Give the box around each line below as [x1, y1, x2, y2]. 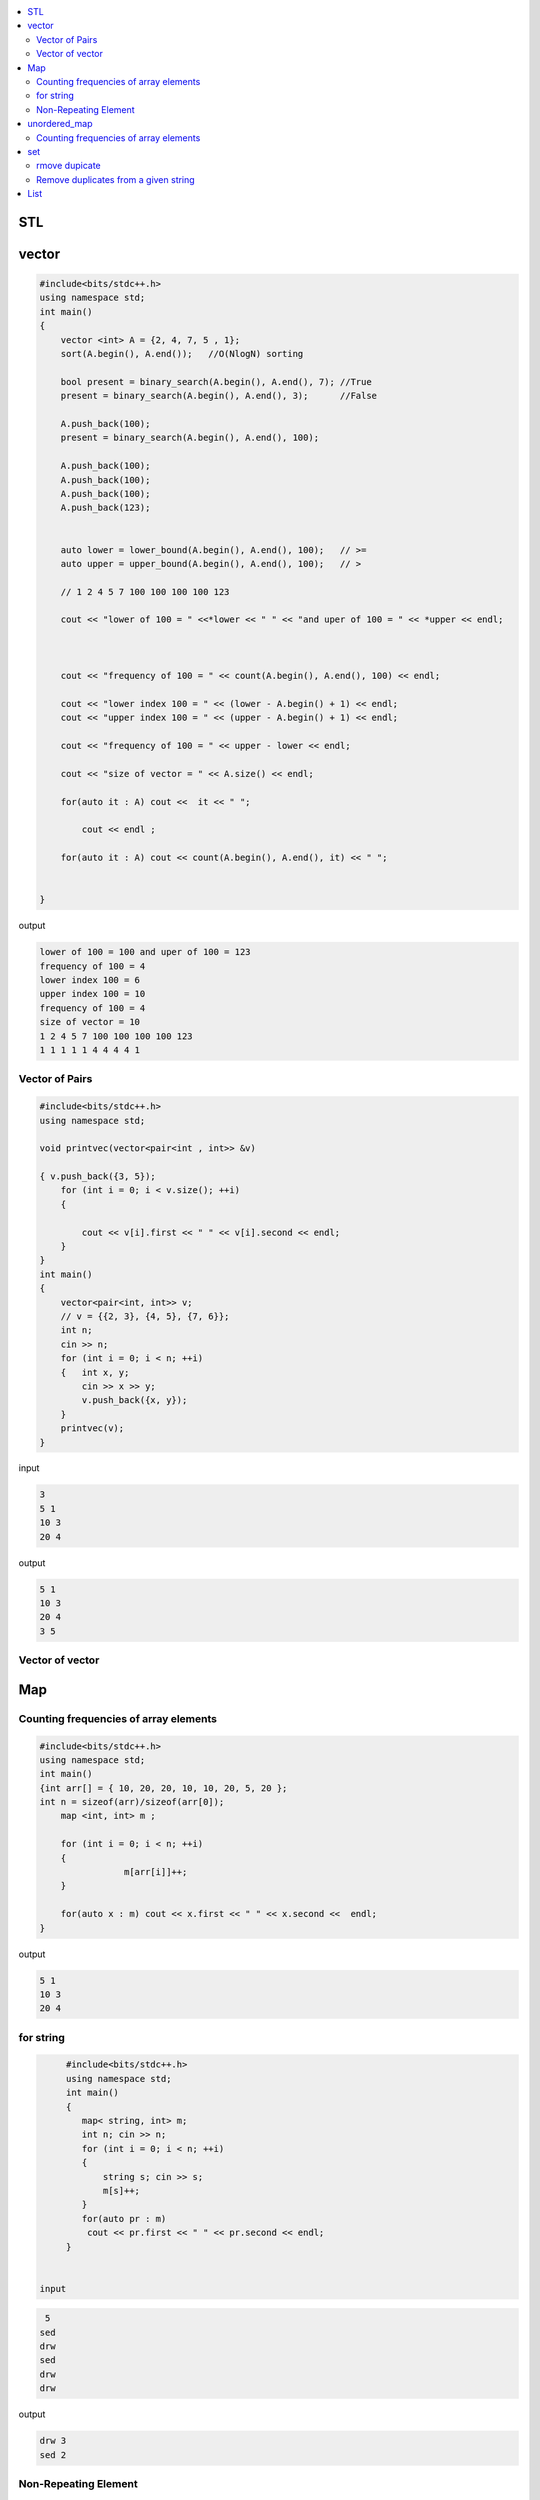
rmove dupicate [36, 160, 101, 172]
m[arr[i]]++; [123, 1866, 188, 1878]
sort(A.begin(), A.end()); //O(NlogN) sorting [60, 348, 304, 360]
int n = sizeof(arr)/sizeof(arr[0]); [39, 1796, 225, 1808]
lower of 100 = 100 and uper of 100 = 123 [39, 946, 251, 958]
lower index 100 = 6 [39, 975, 140, 986]
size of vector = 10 [39, 1016, 140, 1028]
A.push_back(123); [60, 502, 151, 514]
